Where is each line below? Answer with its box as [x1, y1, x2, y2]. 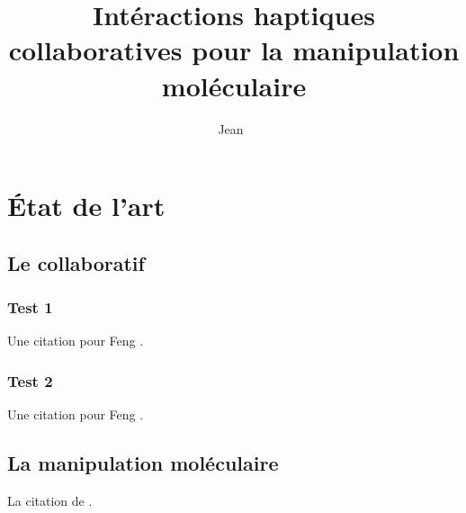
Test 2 [7, 369, 53, 391]
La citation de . [7, 490, 93, 509]
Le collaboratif [7, 248, 145, 276]
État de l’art [7, 187, 166, 224]
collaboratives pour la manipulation [8, 31, 460, 68]
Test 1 [7, 295, 53, 318]
